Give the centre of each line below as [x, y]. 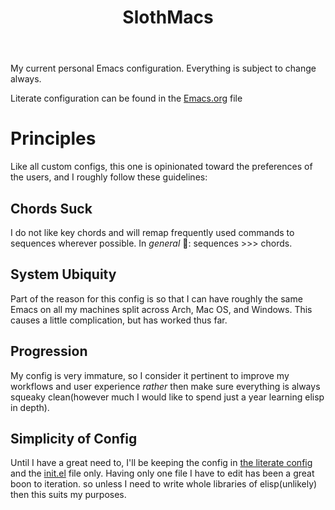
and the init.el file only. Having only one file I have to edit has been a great [162, 473]
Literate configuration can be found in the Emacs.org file [126, 98]
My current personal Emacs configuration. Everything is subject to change [163, 68]
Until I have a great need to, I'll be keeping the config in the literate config [161, 463]
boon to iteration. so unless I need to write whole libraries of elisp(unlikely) [164, 484]
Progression [49, 351]
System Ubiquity [63, 274]
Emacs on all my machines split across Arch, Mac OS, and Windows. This [161, 309]
